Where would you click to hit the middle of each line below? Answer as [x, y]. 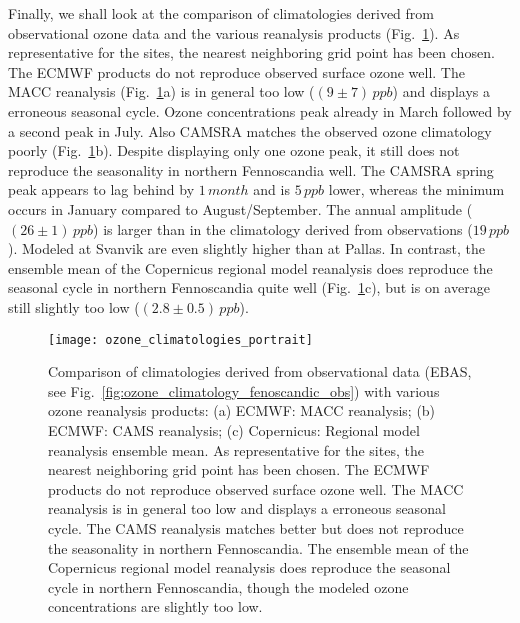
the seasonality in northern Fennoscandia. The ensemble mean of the [258, 547]
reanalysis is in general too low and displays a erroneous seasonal [247, 508]
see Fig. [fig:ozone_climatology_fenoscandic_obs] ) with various [244, 390]
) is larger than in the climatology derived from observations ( [283, 228]
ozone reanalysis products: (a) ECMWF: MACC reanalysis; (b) [242, 410]
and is [271, 189]
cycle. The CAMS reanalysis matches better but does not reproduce [256, 527]
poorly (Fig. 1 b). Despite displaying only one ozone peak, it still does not [234, 150]
